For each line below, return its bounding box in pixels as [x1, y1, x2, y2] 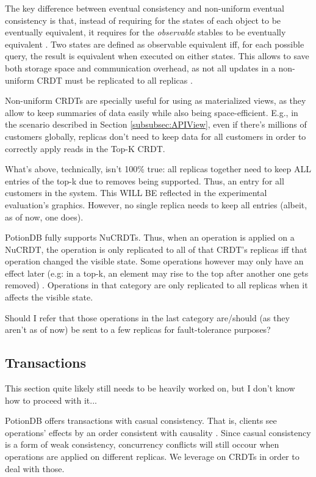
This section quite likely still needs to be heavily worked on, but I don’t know [5, 382, 295, 395]
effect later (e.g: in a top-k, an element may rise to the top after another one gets [5, 266, 309, 279]
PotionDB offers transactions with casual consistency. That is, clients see [5, 414, 277, 427]
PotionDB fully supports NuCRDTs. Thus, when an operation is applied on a [5, 231, 295, 244]
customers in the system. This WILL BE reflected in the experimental [5, 186, 267, 199]
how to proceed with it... [5, 393, 97, 406]
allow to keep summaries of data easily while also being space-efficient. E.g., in [5, 106, 298, 118]
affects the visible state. [5, 291, 93, 304]
